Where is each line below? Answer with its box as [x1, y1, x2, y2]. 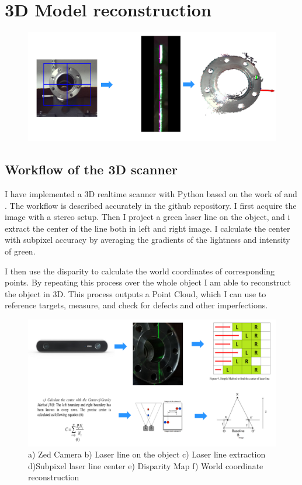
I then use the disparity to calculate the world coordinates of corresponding [5, 264, 275, 277]
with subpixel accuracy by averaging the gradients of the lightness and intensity [5, 233, 290, 246]
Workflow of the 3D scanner [5, 160, 178, 178]
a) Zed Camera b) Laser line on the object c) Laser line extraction [28, 448, 266, 460]
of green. [5, 245, 36, 257]
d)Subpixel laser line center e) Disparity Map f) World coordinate [28, 459, 263, 472]
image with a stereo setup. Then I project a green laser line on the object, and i [5, 211, 290, 223]
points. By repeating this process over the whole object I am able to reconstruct [5, 276, 291, 288]
